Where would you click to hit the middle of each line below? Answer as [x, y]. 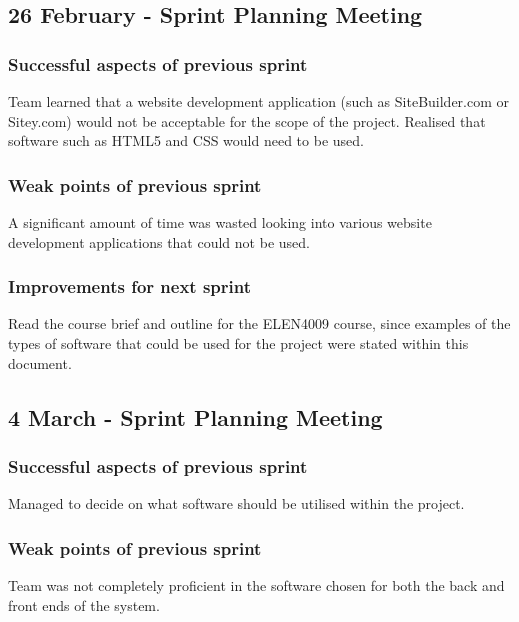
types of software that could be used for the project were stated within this [238, 343]
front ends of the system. [84, 604]
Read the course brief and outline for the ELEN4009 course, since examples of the [259, 323]
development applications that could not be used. [159, 241]
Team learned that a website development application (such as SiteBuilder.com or [259, 101]
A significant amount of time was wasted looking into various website [220, 222]
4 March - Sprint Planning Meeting [195, 416]
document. [40, 362]
